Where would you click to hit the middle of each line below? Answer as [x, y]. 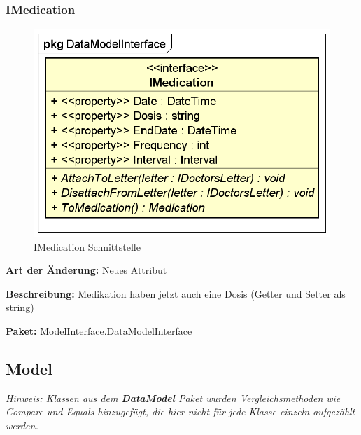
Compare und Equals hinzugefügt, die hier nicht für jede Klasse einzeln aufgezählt [180, 412]
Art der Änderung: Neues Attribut [86, 270]
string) [20, 307]
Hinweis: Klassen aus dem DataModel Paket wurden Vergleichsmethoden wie [173, 398]
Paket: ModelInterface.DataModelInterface [99, 331]
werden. [22, 426]
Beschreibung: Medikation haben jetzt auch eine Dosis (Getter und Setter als [176, 293]
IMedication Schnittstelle [87, 246]
